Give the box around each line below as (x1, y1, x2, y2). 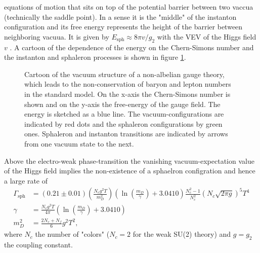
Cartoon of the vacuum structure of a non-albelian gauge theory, (24, 68, 225, 79)
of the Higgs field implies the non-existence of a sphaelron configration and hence (4, 165, 255, 176)
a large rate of (4, 175, 48, 186)
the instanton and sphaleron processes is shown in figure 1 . (4, 52, 186, 62)
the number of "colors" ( (35, 229, 110, 239)
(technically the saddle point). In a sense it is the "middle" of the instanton (4, 11, 237, 22)
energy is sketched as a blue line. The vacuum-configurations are (24, 109, 224, 119)
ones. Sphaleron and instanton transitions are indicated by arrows (24, 128, 228, 139)
